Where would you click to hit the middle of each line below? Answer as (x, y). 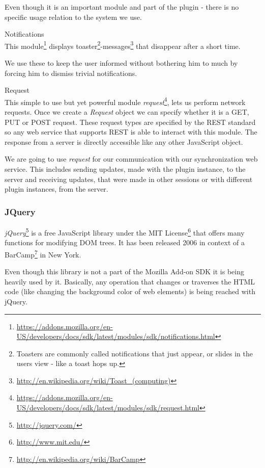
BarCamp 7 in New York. (43, 253)
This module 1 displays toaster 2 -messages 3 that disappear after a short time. (123, 45)
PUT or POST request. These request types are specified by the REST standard (130, 122)
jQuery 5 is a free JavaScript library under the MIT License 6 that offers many (125, 232)
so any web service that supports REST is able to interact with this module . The (131, 132)
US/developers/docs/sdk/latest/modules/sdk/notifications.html (116, 336)
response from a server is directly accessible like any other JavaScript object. (124, 141)
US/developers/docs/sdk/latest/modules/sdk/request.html (108, 408)
